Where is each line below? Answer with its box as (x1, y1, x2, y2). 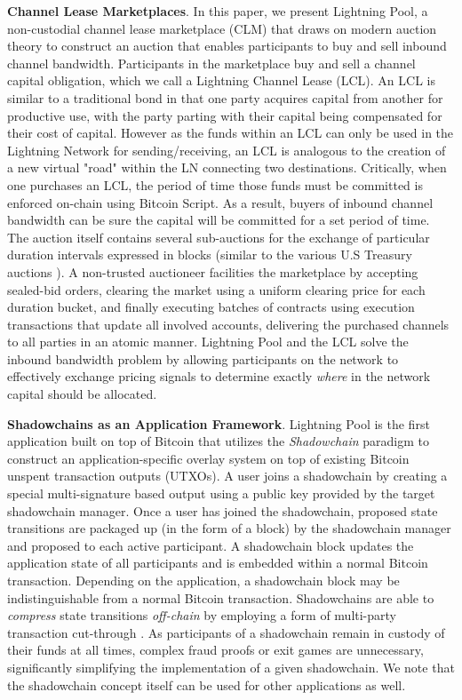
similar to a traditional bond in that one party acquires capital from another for (7, 88, 443, 107)
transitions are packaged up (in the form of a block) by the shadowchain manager (7, 519, 451, 537)
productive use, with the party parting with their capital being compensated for (7, 106, 442, 124)
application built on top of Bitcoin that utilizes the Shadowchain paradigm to (7, 432, 429, 450)
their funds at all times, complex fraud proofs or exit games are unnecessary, (7, 640, 424, 659)
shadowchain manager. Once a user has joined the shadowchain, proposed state (7, 501, 438, 520)
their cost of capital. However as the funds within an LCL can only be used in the (7, 123, 454, 142)
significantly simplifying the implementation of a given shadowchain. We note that (7, 657, 455, 676)
